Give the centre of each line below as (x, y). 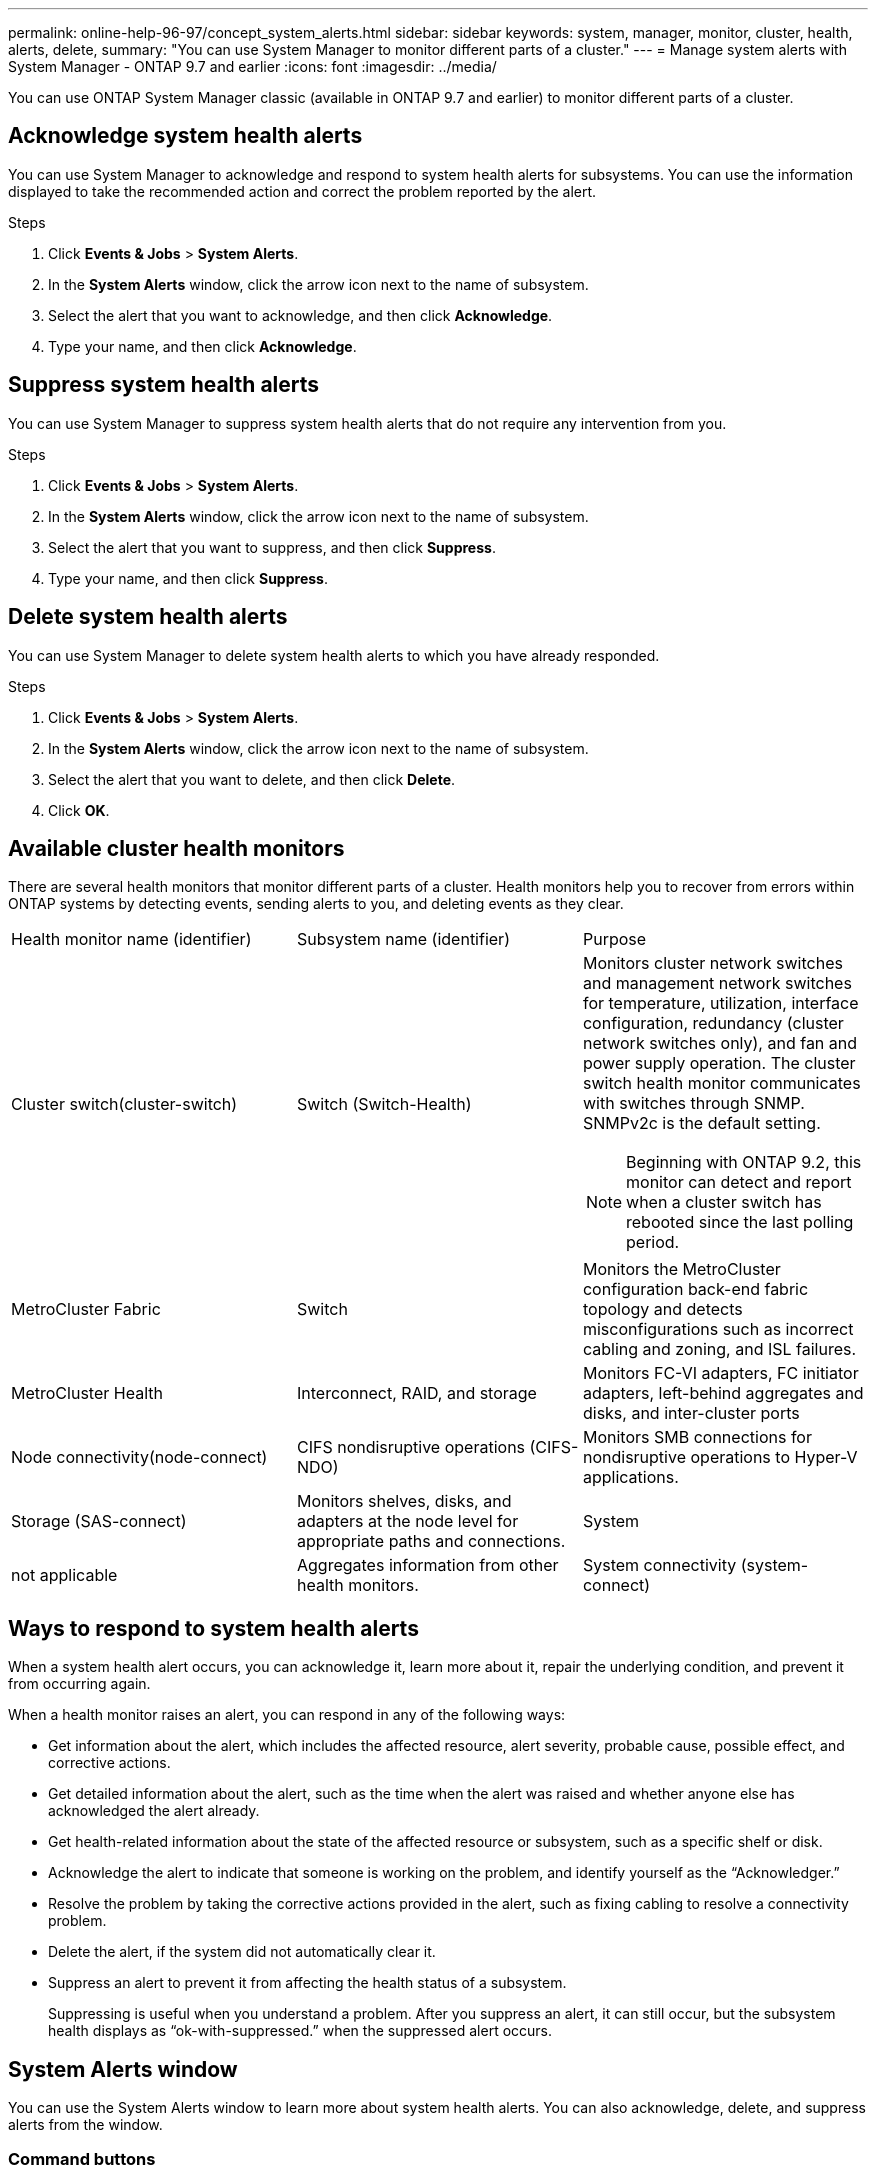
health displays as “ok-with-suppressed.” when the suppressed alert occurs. (300, 2031)
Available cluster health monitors (176, 848)
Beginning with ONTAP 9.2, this (744, 1162)
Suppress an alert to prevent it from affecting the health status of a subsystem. (307, 1983)
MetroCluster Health (87, 1393)
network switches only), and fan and (720, 1043)
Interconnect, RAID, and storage (416, 1393)
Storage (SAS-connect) (99, 1521)
